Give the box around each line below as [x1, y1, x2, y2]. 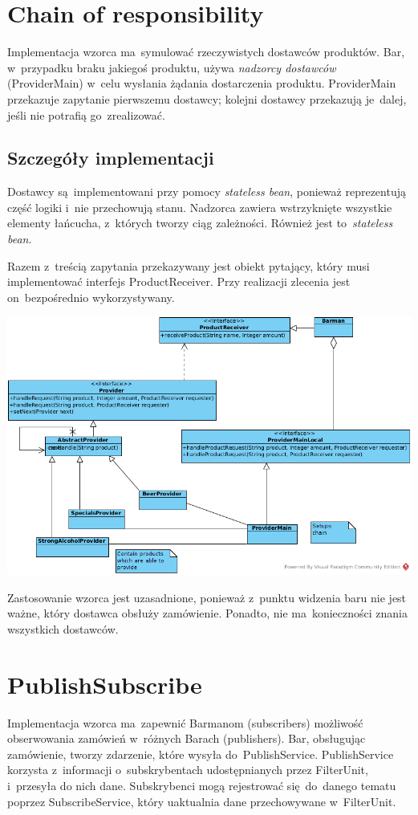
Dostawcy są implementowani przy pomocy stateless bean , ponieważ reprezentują [7, 183, 406, 200]
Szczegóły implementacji [7, 145, 214, 170]
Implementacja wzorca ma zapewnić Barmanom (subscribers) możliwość [7, 714, 363, 731]
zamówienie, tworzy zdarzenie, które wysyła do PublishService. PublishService [7, 745, 394, 762]
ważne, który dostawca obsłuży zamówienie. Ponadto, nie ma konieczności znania [7, 605, 408, 621]
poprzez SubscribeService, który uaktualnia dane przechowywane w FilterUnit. [7, 793, 396, 809]
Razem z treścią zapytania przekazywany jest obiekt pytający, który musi [7, 257, 370, 274]
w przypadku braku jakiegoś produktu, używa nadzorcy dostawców [7, 59, 336, 75]
